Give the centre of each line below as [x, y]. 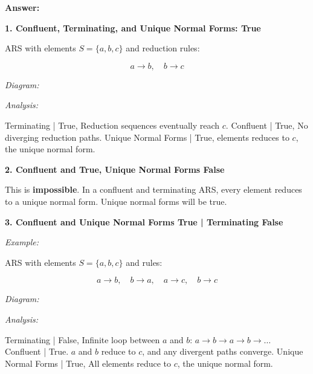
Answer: [22, 7]
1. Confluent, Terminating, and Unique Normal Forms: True [133, 27]
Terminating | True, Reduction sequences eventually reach [112, 125]
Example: [22, 242]
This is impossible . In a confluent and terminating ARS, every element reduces [153, 189]
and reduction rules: [163, 48]
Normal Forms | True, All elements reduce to [88, 363]
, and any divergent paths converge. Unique [223, 351]
